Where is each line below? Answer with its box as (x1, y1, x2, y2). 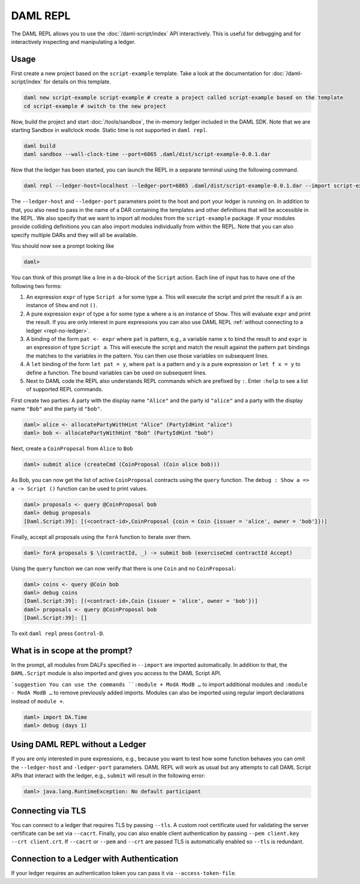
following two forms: (11, 282, 62, 289)
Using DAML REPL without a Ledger (11, 739, 146, 750)
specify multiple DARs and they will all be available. (11, 231, 138, 238)
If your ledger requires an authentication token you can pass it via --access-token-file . (11, 870, 236, 877)
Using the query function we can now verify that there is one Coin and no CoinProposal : (11, 565, 236, 572)
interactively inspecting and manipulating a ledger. (11, 38, 136, 45)
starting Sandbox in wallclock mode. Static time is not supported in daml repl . (11, 126, 208, 133)
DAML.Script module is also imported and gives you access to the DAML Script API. (11, 670, 221, 677)
